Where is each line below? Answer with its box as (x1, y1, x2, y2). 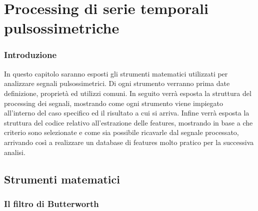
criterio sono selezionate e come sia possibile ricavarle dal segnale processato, (4, 127, 239, 137)
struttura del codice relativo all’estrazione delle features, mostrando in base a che (4, 117, 253, 127)
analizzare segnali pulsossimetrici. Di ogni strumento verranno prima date (4, 78, 230, 88)
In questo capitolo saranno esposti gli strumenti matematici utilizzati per (4, 68, 228, 78)
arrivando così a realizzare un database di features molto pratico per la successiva (4, 136, 254, 147)
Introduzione (4, 48, 57, 61)
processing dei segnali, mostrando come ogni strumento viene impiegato (4, 97, 223, 108)
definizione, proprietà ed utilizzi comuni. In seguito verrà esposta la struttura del (4, 87, 251, 98)
